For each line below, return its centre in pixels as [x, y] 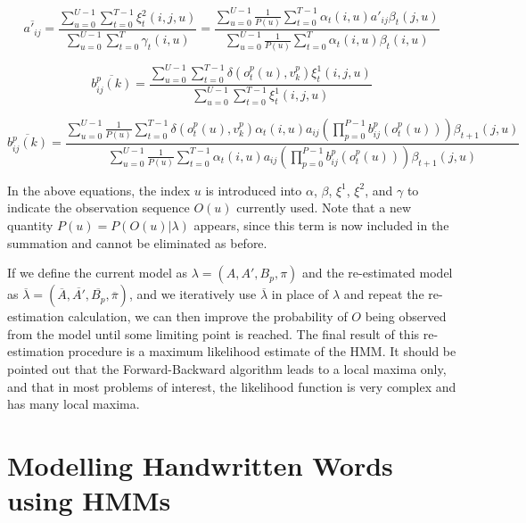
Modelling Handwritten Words [200, 465]
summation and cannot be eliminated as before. [137, 242]
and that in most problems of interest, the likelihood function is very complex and [232, 386]
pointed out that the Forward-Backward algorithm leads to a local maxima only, [227, 369]
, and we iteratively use [193, 294]
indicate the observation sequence [99, 208]
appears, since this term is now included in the [321, 225]
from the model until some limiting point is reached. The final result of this [214, 333]
